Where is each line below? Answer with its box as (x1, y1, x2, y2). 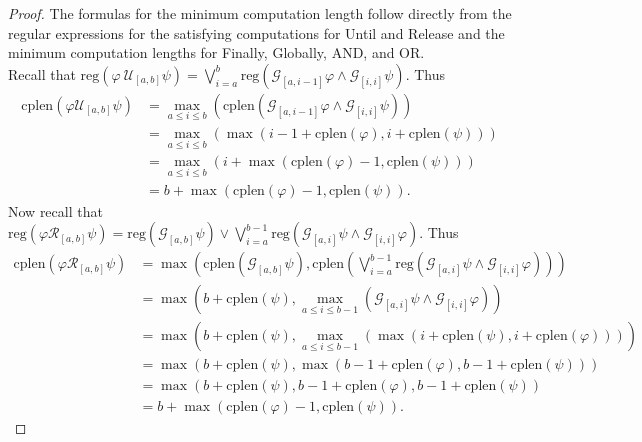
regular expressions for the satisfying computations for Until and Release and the (8, 22, 505, 43)
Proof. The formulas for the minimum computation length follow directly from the (8, 3, 512, 23)
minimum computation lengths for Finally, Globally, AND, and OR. (8, 42, 425, 63)
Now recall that (8, 200, 103, 221)
